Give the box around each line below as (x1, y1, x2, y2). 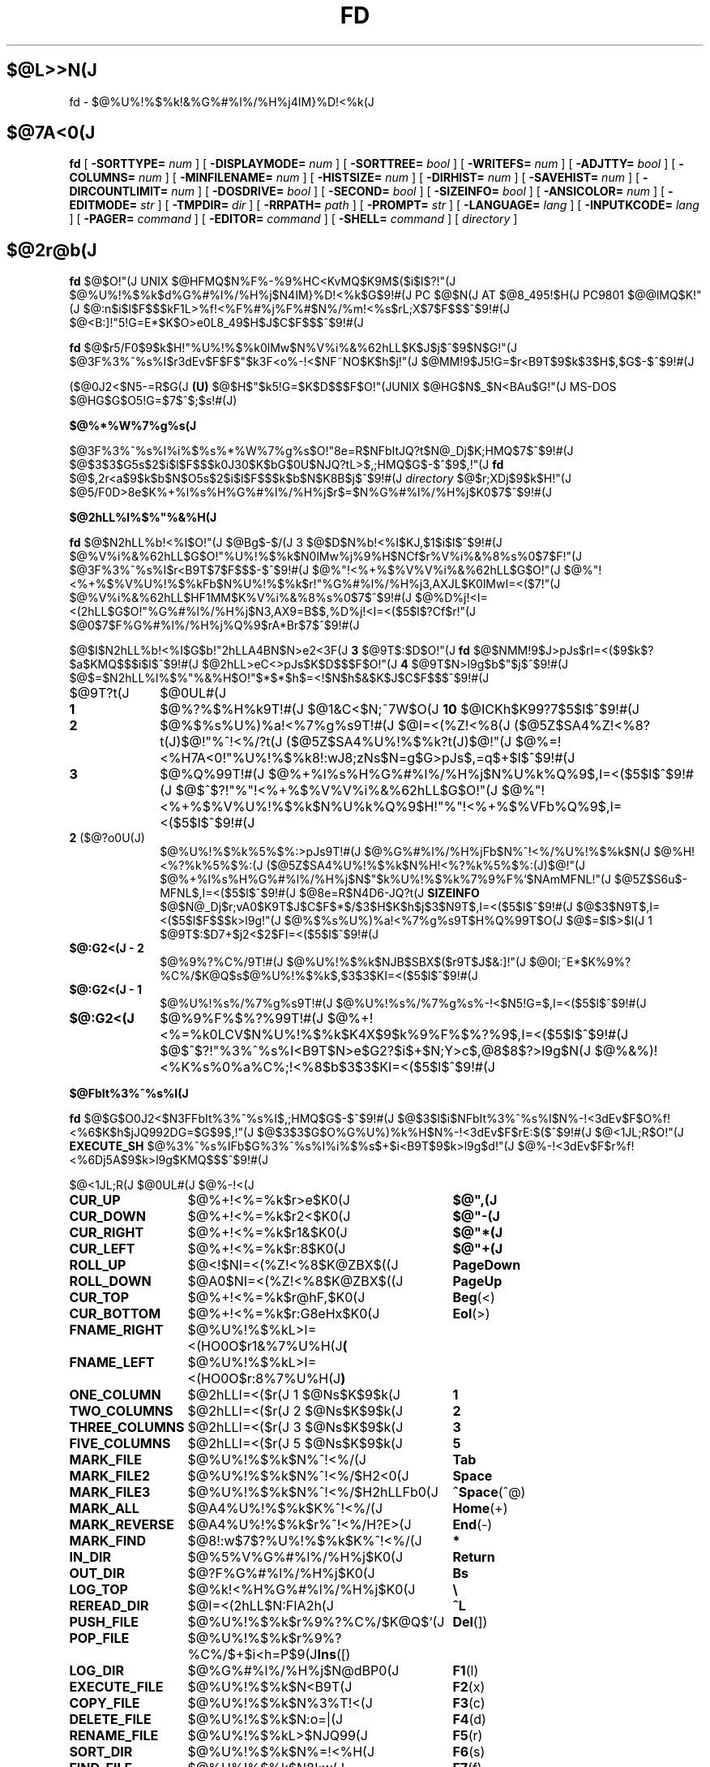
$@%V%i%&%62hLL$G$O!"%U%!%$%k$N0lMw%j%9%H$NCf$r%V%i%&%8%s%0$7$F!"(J (69, 549, 583, 564)
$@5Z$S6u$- (614, 872, 687, 887)
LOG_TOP (69, 1581, 128, 1598)
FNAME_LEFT (69, 1354, 155, 1371)
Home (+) (452, 1500, 508, 1517)
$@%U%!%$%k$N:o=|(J (187, 1711, 344, 1728)
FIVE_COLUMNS (69, 1435, 171, 1452)
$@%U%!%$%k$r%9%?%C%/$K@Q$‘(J (187, 1614, 445, 1631)
